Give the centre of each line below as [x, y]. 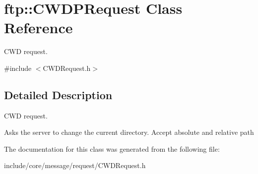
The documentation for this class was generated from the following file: [112, 148]
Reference [38, 28]
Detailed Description [58, 94]
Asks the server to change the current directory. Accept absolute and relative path [129, 132]
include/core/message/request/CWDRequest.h [75, 165]
